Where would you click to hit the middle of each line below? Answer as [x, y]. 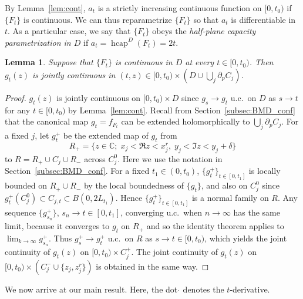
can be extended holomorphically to [186, 121]
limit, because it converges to [57, 226]
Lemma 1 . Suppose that [49, 62]
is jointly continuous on [99, 97]
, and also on [224, 185]
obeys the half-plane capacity [204, 31]
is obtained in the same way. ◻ [152, 266]
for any [18, 110]
